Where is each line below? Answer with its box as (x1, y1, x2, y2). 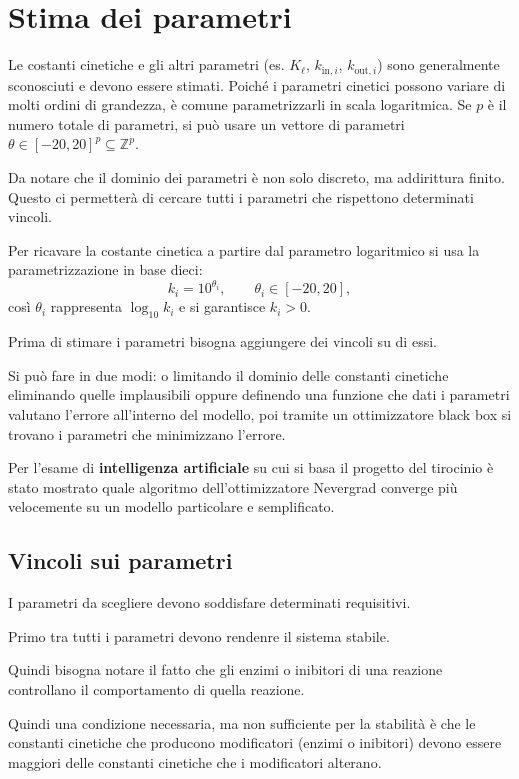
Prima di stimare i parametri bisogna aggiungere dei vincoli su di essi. (8, 331, 437, 352)
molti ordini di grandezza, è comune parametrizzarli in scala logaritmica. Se (8, 94, 472, 115)
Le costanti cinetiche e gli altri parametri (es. (8, 54, 285, 75)
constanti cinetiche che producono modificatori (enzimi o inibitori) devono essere (8, 732, 502, 753)
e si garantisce (179, 296, 266, 317)
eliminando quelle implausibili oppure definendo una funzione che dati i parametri (8, 384, 510, 405)
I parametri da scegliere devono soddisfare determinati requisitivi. (8, 592, 411, 613)
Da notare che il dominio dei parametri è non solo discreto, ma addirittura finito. (8, 166, 505, 187)
